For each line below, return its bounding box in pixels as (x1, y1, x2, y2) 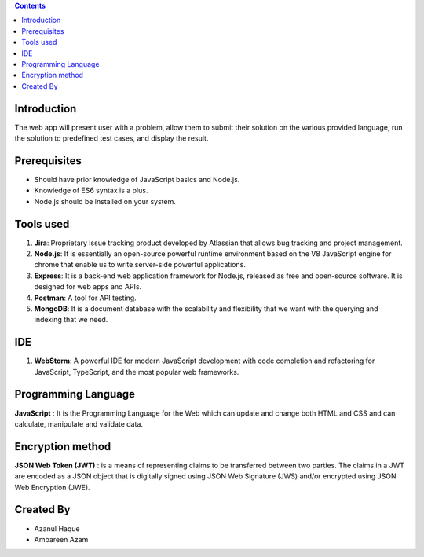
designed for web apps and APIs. (34, 282, 142, 291)
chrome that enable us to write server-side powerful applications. (34, 260, 247, 269)
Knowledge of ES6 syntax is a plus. (34, 185, 148, 196)
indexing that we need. (34, 315, 108, 324)
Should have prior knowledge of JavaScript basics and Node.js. (34, 174, 240, 184)
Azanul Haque (34, 523, 80, 533)
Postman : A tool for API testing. (34, 293, 137, 302)
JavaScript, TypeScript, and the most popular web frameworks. (34, 367, 239, 376)
